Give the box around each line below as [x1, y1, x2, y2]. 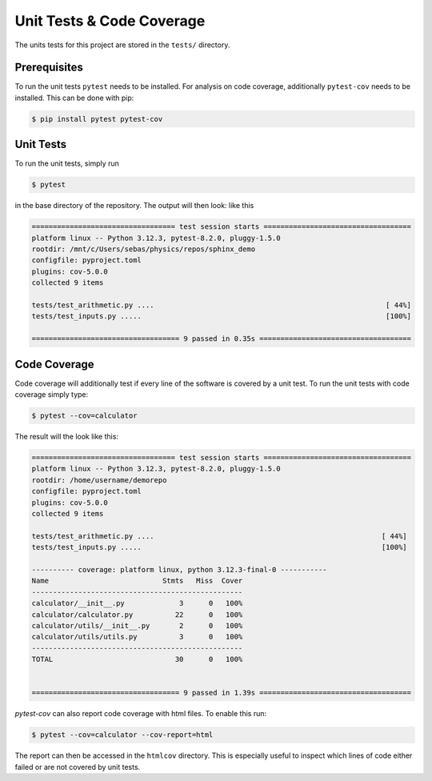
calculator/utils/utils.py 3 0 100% [31, 632, 243, 642]
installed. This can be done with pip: [14, 93, 134, 102]
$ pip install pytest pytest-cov [31, 114, 163, 123]
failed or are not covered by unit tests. [14, 762, 141, 771]
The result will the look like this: [14, 432, 119, 442]
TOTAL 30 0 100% [31, 655, 243, 664]
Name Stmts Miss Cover [31, 576, 243, 586]
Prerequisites [14, 61, 83, 74]
